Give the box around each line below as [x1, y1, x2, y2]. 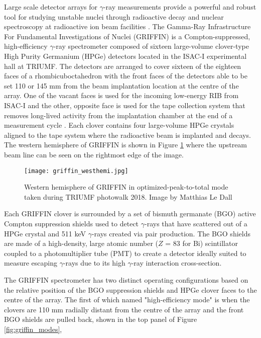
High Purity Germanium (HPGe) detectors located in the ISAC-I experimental [4, 50, 247, 61]
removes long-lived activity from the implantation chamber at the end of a [4, 110, 233, 120]
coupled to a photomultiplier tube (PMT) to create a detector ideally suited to [4, 247, 246, 258]
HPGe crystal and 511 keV [4, 228, 86, 238]
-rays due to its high [63, 258, 125, 268]
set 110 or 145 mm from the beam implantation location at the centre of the [4, 80, 239, 91]
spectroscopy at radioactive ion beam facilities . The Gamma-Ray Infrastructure [4, 21, 251, 32]
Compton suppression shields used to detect [4, 218, 139, 228]
